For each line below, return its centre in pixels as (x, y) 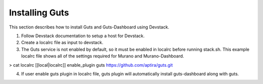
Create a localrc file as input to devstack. (62, 42)
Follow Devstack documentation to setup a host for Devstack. (83, 36)
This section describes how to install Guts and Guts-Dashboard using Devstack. (89, 27)
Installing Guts (39, 13)
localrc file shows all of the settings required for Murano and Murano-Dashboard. (103, 56)
